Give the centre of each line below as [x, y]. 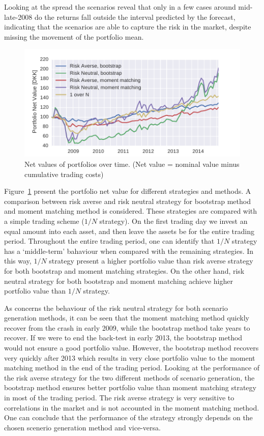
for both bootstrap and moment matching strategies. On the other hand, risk [124, 270]
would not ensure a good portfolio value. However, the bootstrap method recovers [131, 348]
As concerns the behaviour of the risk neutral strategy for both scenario [116, 308]
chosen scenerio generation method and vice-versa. [82, 427]
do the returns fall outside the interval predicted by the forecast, [135, 17]
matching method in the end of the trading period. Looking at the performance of [132, 368]
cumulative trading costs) [64, 174]
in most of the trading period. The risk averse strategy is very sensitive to [119, 398]
